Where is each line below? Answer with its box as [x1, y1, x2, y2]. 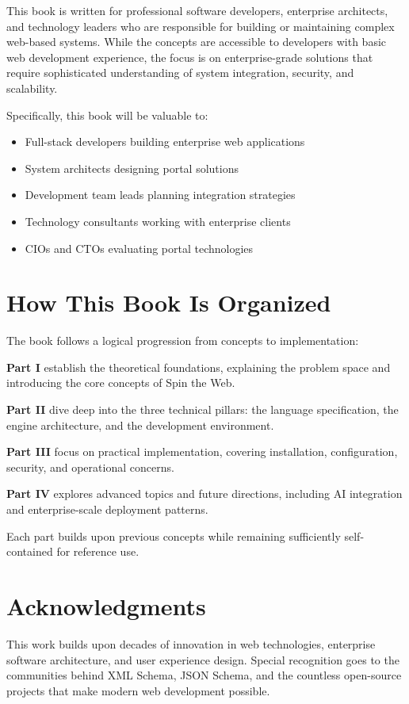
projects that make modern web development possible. [6, 682, 270, 698]
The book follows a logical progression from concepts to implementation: [6, 332, 359, 349]
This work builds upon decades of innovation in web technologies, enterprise [6, 635, 376, 652]
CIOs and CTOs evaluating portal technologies [25, 239, 254, 256]
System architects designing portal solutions [25, 159, 239, 176]
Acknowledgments [6, 589, 206, 622]
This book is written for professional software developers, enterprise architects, [6, 2, 388, 18]
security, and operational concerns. [6, 458, 174, 475]
